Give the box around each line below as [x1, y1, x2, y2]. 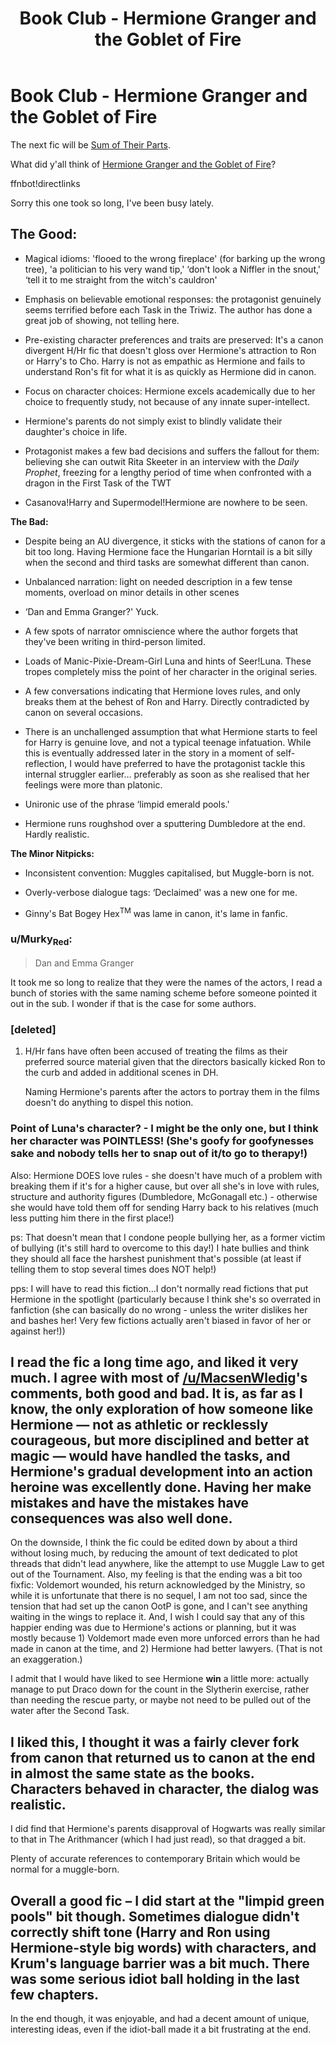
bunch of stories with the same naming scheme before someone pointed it [10, 987, 318, 999]
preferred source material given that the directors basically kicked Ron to [24, 1056, 326, 1068]
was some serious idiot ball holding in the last [10, 1970, 300, 1987]
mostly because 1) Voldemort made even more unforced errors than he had [10, 1632, 320, 1644]
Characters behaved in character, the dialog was [10, 1780, 320, 1797]
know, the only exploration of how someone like [10, 1400, 314, 1417]
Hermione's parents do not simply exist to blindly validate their [24, 415, 283, 427]
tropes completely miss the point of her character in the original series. [24, 665, 318, 677]
